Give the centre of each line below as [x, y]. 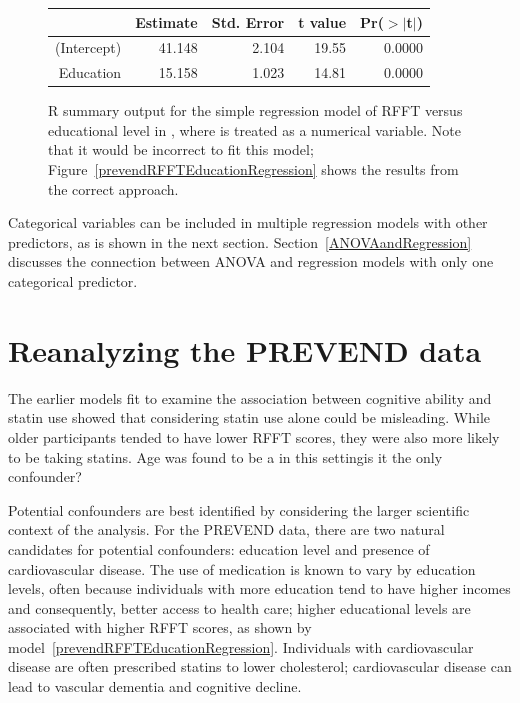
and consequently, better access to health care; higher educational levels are [239, 607]
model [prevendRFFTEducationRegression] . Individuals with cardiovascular [241, 646]
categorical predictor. [73, 281]
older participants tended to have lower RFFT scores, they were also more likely [254, 436]
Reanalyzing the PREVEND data [245, 349]
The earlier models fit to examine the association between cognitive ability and [250, 397]
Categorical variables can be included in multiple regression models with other [248, 222]
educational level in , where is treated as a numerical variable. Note [254, 129]
